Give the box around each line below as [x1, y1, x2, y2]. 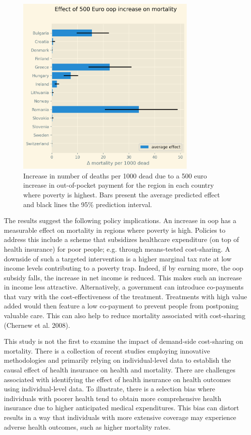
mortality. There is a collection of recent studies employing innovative [4, 345, 210, 355]
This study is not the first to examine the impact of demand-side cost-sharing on [4, 336, 243, 346]
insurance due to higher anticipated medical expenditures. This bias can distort [4, 403, 239, 413]
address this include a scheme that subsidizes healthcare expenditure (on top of [4, 234, 239, 244]
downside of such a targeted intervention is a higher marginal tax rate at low [4, 253, 232, 263]
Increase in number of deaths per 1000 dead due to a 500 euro [23, 170, 207, 180]
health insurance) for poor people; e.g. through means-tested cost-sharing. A [4, 243, 230, 254]
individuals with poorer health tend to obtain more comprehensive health [4, 393, 221, 403]
